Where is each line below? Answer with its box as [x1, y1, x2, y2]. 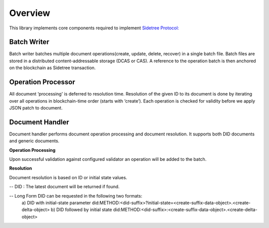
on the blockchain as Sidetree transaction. [9, 65, 96, 71]
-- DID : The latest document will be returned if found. [9, 184, 120, 190]
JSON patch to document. [9, 105, 63, 111]
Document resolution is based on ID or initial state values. [9, 174, 128, 180]
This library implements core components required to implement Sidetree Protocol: [9, 25, 179, 31]
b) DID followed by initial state [50, 207, 112, 213]
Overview [9, 7, 50, 18]
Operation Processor [9, 78, 76, 87]
